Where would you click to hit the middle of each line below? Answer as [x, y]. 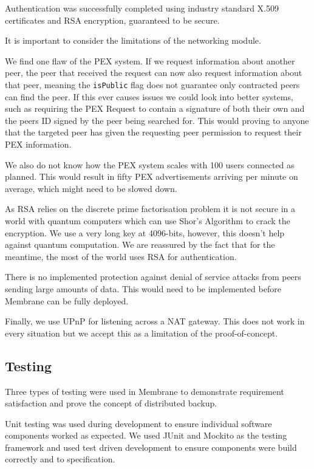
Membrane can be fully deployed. [67, 300]
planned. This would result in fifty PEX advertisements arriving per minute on [152, 176]
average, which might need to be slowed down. [91, 188]
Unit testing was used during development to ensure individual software [138, 423]
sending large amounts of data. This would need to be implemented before [143, 288]
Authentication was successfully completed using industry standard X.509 [142, 8]
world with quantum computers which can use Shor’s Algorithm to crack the [148, 220]
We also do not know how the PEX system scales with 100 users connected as [150, 164]
